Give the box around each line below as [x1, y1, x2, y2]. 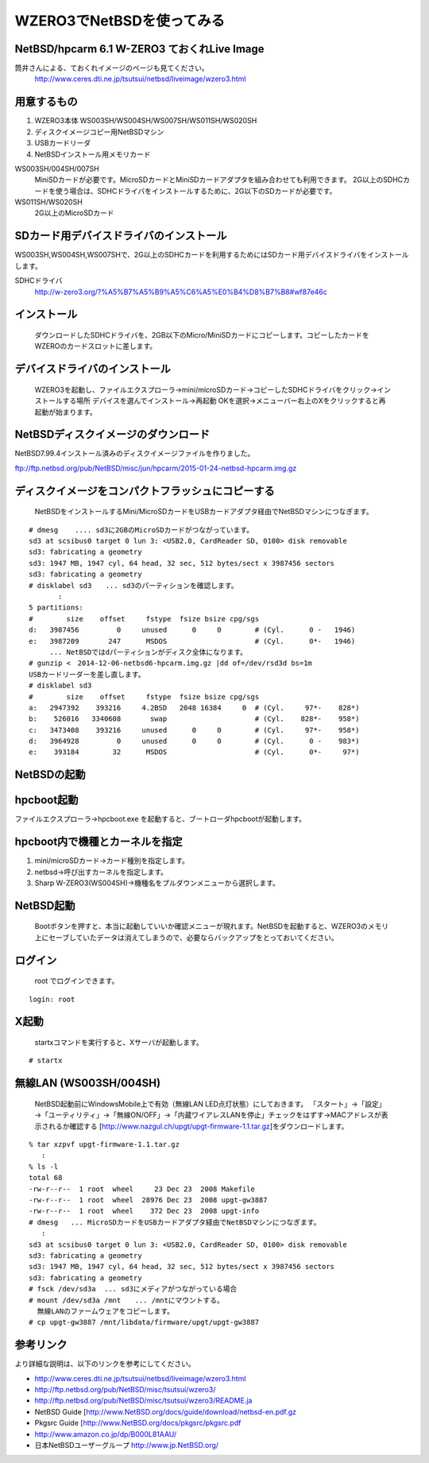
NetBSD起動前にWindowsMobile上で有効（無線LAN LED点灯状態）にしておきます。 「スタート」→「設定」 [34, 1099, 386, 1109]
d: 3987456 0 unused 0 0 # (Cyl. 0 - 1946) [29, 625, 356, 635]
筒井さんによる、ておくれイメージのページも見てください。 [14, 64, 210, 73]
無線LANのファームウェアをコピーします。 [37, 1306, 175, 1315]
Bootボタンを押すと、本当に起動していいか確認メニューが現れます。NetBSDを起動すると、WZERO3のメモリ [34, 922, 389, 931]
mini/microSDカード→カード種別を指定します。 [34, 856, 190, 865]
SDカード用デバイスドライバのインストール [14, 229, 227, 242]
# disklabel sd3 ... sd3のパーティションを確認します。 [29, 581, 238, 590]
